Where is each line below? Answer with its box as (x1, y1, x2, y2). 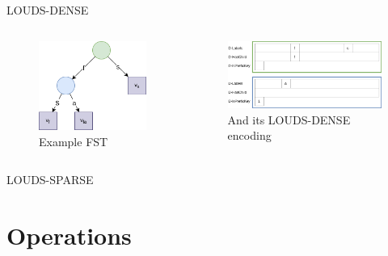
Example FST (39, 132, 108, 149)
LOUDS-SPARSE (6, 171, 94, 188)
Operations (6, 219, 132, 252)
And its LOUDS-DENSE (227, 111, 351, 128)
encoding (227, 127, 272, 144)
